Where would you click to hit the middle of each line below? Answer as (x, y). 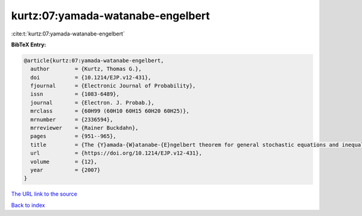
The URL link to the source (44, 194)
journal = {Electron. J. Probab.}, (93, 103)
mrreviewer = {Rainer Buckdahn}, (84, 128)
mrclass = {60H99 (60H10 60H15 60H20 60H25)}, (110, 111)
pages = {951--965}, (74, 136)
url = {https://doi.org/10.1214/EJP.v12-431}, (116, 153)
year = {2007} (65, 170)
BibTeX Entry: (29, 45)
